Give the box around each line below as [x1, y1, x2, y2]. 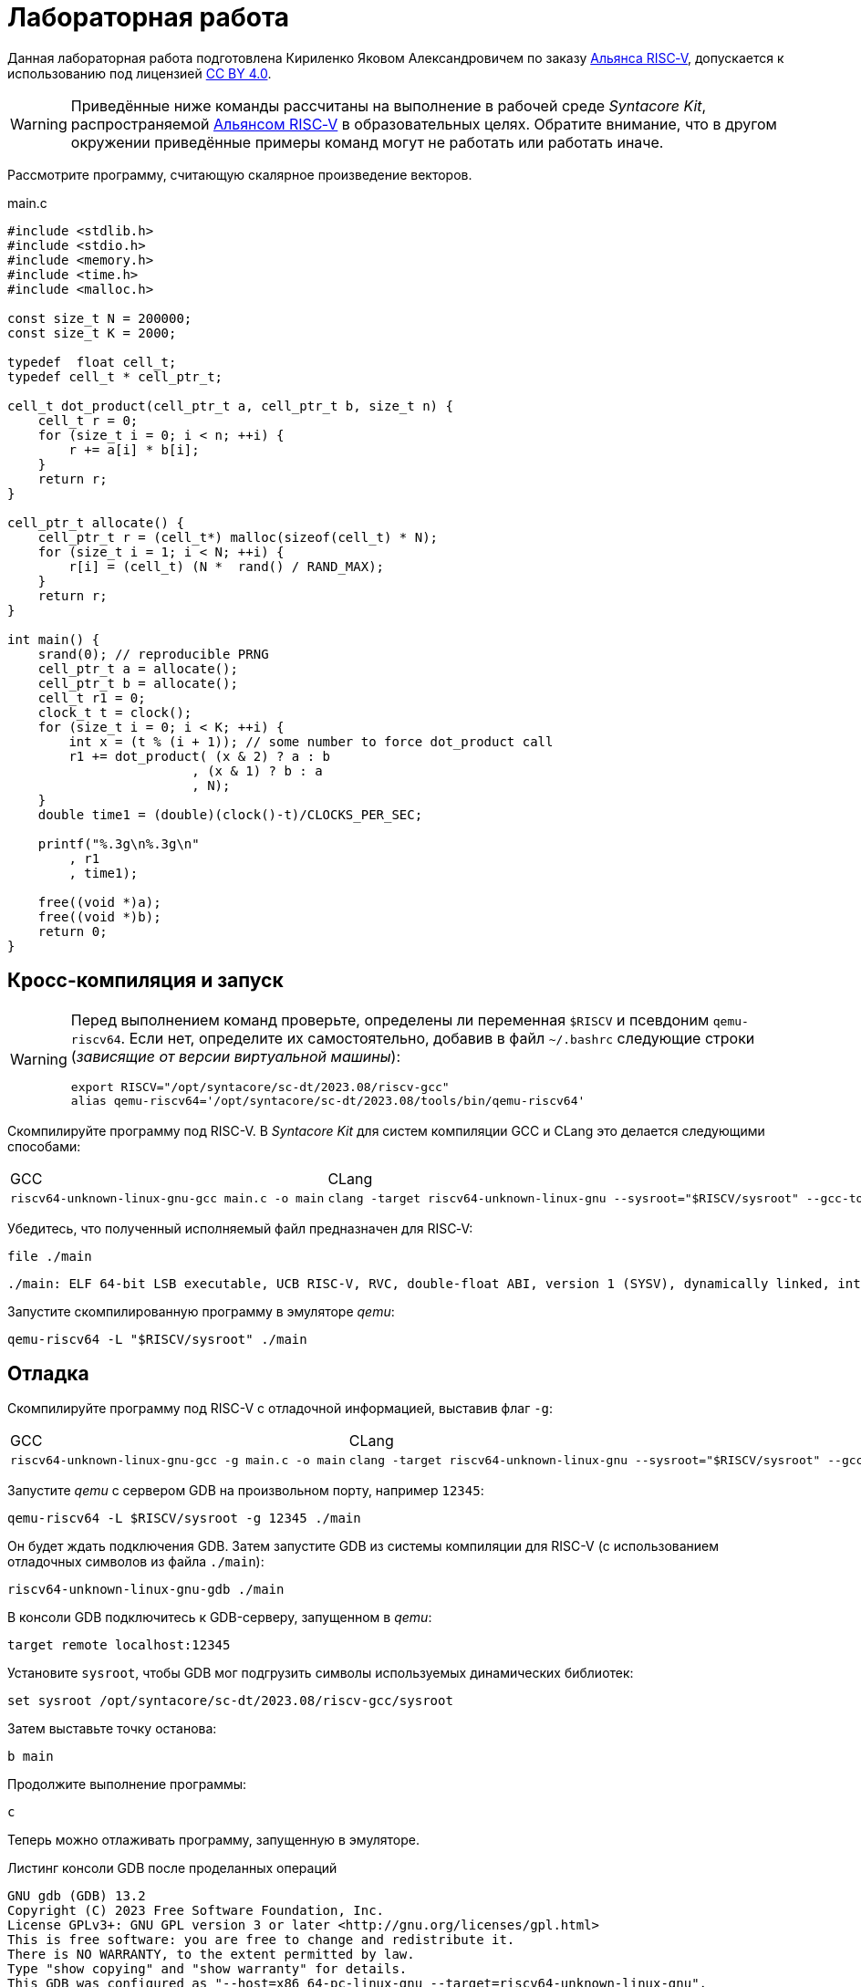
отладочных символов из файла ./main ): [7, 1554, 265, 1570]
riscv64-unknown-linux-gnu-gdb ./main [7, 1582, 285, 1597]
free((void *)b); [37, 909, 161, 924]
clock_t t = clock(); [37, 704, 192, 720]
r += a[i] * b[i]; [68, 442, 200, 457]
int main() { [7, 631, 100, 647]
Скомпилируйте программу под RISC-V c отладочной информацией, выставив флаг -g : [7, 1400, 554, 1417]
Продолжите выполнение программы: [7, 1776, 247, 1793]
